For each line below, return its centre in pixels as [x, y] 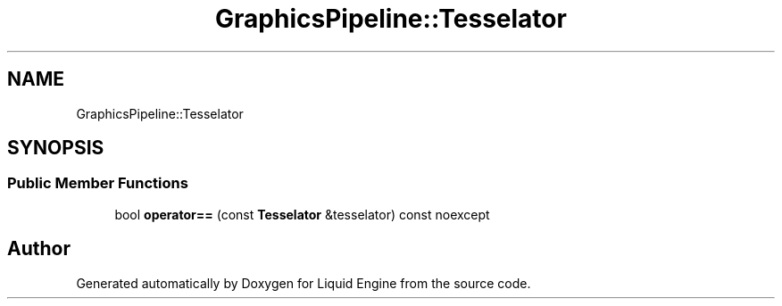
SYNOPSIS [56, 148]
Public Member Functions [98, 183]
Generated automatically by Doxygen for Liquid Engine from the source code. [304, 283]
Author [39, 249]
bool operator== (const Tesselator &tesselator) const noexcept [302, 214]
